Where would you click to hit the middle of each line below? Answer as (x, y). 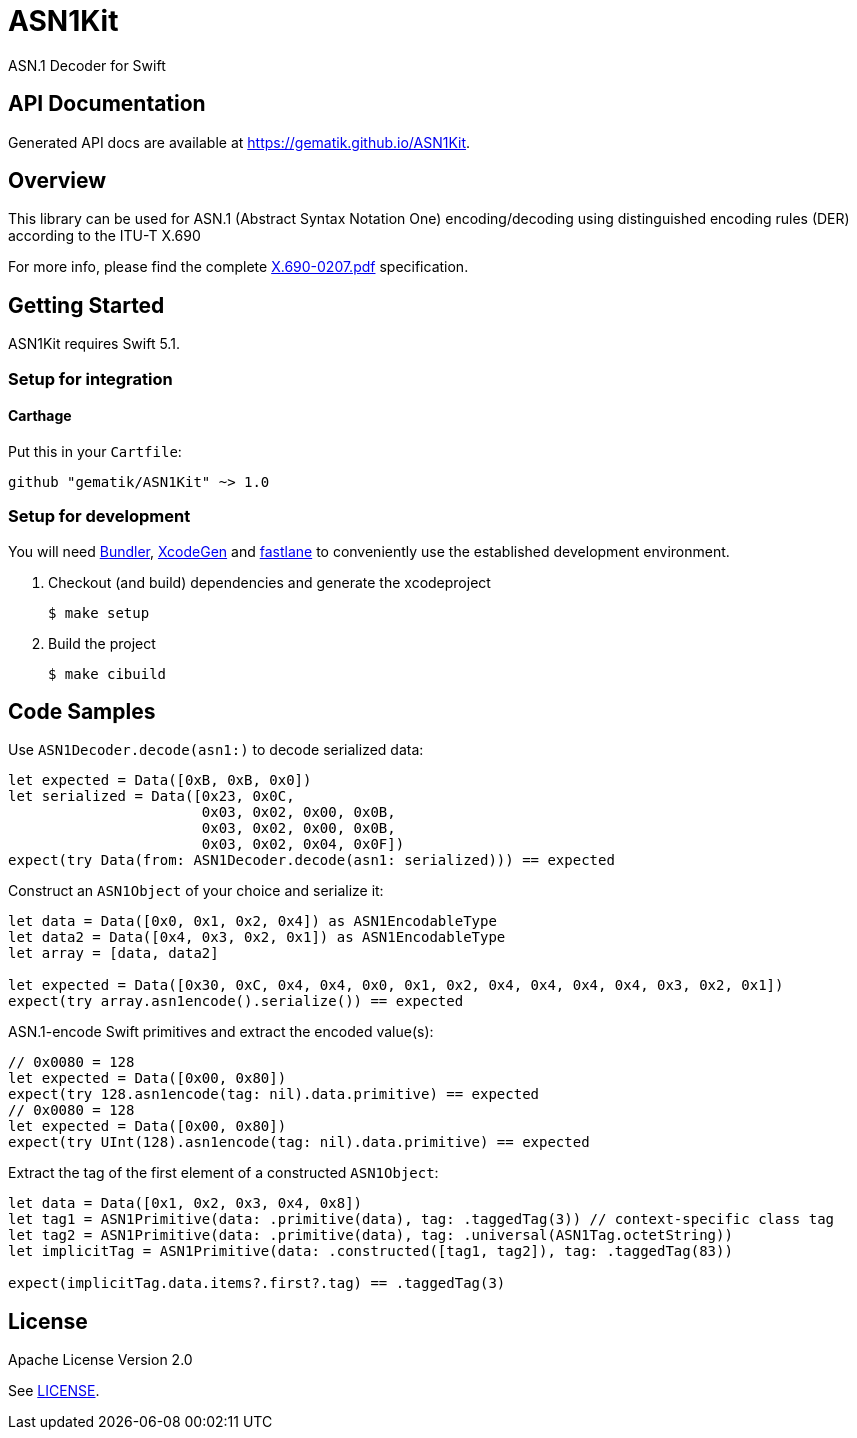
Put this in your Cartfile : (95, 451)
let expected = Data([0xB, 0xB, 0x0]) (160, 780)
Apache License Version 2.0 (100, 1360)
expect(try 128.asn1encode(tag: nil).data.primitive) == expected (274, 1094)
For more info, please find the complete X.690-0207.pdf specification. (238, 267)
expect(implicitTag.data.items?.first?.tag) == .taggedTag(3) (257, 1283)
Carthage (40, 416)
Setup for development (99, 516)
